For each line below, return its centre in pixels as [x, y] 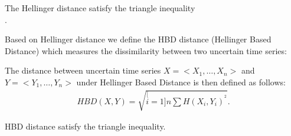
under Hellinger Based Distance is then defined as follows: [181, 82]
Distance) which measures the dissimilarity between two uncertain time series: [146, 50]
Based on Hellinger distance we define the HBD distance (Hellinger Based [138, 39]
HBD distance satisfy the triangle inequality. [85, 126]
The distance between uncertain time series [83, 70]
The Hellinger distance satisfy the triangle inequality [100, 8]
